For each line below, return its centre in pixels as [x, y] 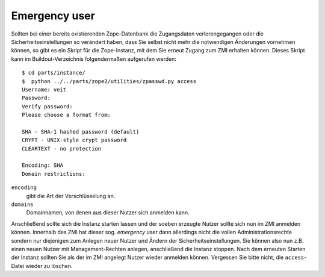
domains [23, 204]
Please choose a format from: [67, 115]
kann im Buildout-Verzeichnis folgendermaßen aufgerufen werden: [94, 59]
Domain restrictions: [54, 174]
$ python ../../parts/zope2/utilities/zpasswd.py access [109, 81]
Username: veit [44, 89]
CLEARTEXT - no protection [62, 148]
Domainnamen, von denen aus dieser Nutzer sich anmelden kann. [108, 213]
